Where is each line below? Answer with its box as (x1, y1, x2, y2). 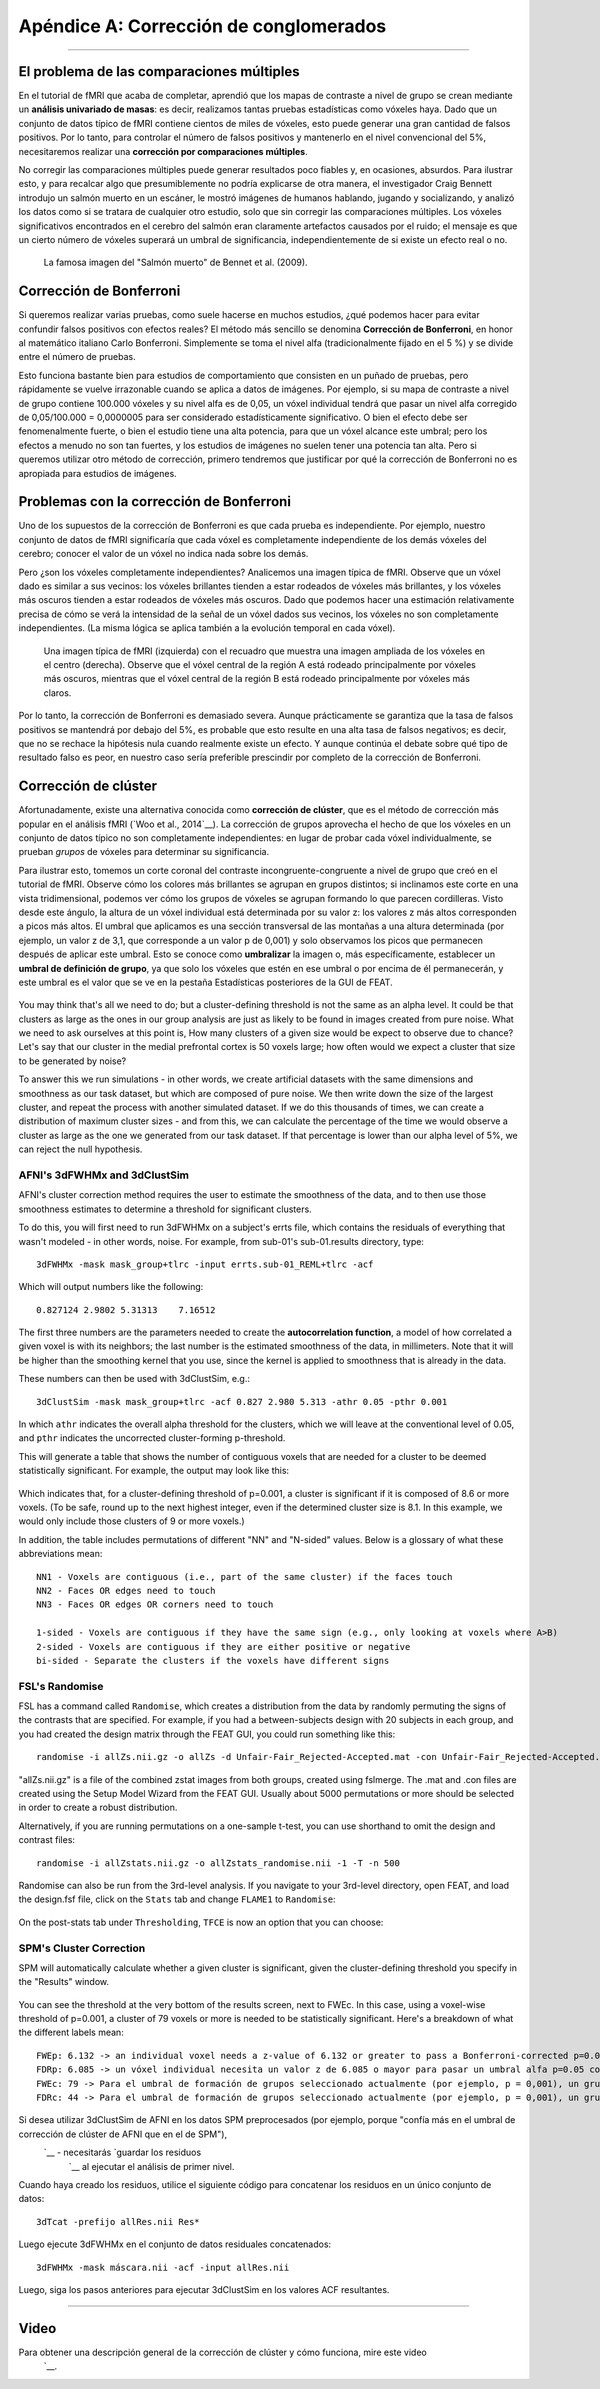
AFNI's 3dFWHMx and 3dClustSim (18, 1168, 190, 1182)
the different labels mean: (18, 2026, 124, 2039)
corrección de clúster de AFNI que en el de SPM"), (18, 2128, 228, 2140)
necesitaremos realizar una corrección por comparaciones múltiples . (18, 145, 309, 157)
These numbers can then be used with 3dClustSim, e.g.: (18, 1373, 250, 1385)
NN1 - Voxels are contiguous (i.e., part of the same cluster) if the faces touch (36, 1571, 453, 1582)
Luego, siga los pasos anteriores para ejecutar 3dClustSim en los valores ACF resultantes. (18, 2283, 390, 2295)
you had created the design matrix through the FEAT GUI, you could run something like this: (18, 1728, 396, 1740)
